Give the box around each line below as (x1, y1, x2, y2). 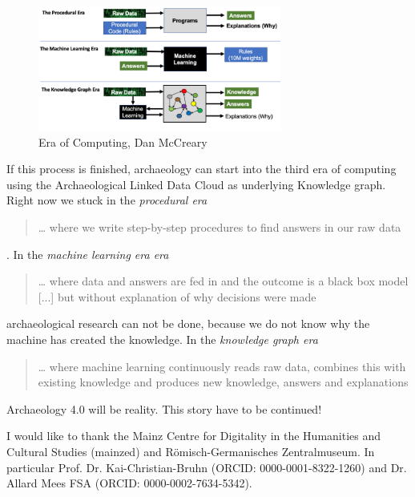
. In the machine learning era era (6, 245, 169, 262)
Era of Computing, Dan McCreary (38, 133, 207, 150)
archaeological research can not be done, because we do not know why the (6, 315, 370, 332)
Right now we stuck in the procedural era (6, 192, 207, 208)
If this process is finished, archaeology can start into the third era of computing (6, 160, 397, 177)
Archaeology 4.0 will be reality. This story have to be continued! (6, 400, 322, 417)
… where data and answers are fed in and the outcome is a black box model (38, 273, 409, 289)
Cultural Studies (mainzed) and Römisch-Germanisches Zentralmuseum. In (6, 442, 375, 459)
